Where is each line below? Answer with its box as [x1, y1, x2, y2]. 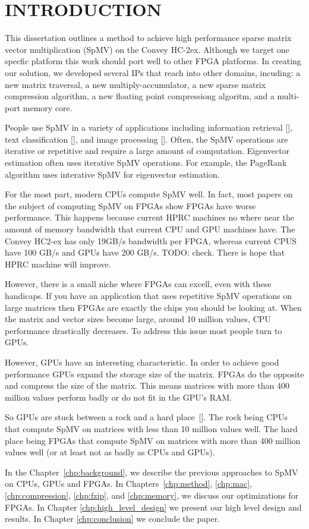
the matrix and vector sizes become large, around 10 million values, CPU [5, 313, 271, 325]
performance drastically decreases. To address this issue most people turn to [5, 324, 282, 336]
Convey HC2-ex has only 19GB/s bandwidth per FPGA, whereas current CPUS [5, 234, 297, 247]
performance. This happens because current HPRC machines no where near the [5, 211, 295, 223]
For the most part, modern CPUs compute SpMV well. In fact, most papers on [5, 188, 293, 200]
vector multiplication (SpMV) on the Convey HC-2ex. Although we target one [5, 43, 289, 55]
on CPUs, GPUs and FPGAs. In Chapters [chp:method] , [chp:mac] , [5, 477, 252, 490]
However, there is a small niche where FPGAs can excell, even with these [5, 278, 272, 290]
